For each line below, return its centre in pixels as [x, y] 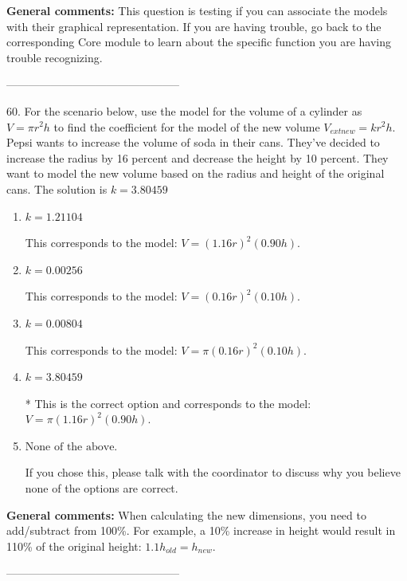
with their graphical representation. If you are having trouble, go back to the [194, 26]
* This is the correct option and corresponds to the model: [168, 403]
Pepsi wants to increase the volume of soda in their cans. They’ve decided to [193, 142]
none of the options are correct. [102, 488]
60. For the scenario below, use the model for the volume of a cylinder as [184, 110]
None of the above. [71, 447]
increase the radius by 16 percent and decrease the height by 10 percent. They [198, 157]
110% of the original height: [74, 546]
